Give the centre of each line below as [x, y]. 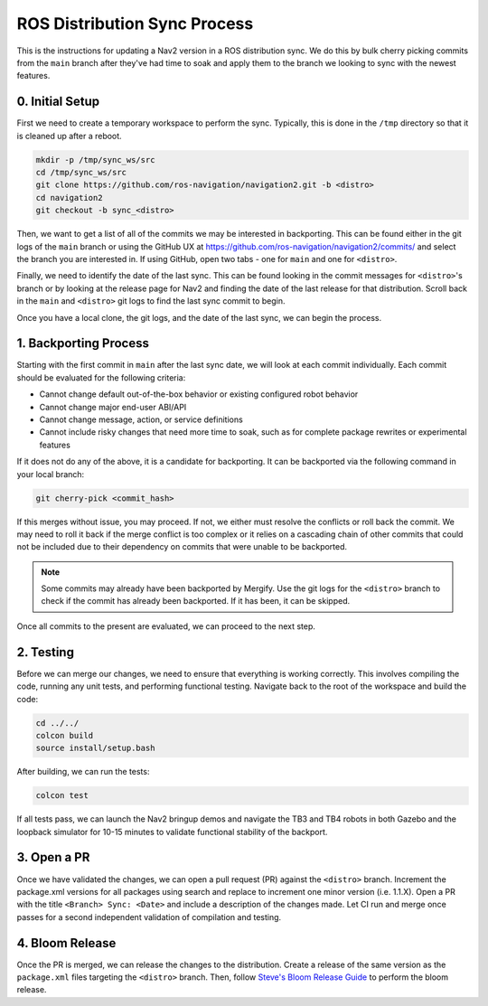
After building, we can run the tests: [83, 772]
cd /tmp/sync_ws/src [81, 172]
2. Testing [45, 652]
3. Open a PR [53, 857]
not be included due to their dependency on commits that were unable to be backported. [182, 547]
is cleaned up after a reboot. [69, 136]
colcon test [62, 796]
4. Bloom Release [66, 943]
